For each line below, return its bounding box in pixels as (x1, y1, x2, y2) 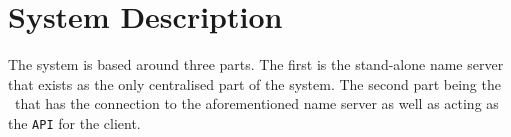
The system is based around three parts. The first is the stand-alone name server (8, 54, 504, 75)
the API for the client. (8, 112, 141, 133)
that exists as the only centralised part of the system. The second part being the (8, 73, 501, 94)
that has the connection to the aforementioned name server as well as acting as (14, 93, 499, 114)
